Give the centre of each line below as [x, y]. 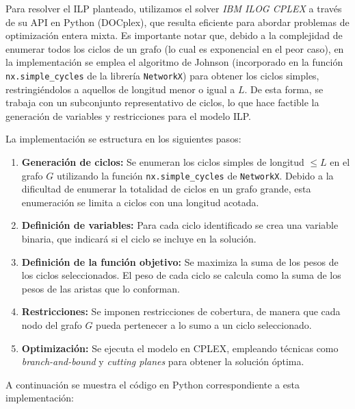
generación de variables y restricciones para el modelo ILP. [128, 115]
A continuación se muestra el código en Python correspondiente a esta [153, 384]
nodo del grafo [52, 325]
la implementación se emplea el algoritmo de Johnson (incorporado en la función [174, 62]
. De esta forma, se [284, 89]
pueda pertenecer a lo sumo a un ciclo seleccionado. [204, 325]
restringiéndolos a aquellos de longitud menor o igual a [120, 89]
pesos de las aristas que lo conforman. [101, 288]
